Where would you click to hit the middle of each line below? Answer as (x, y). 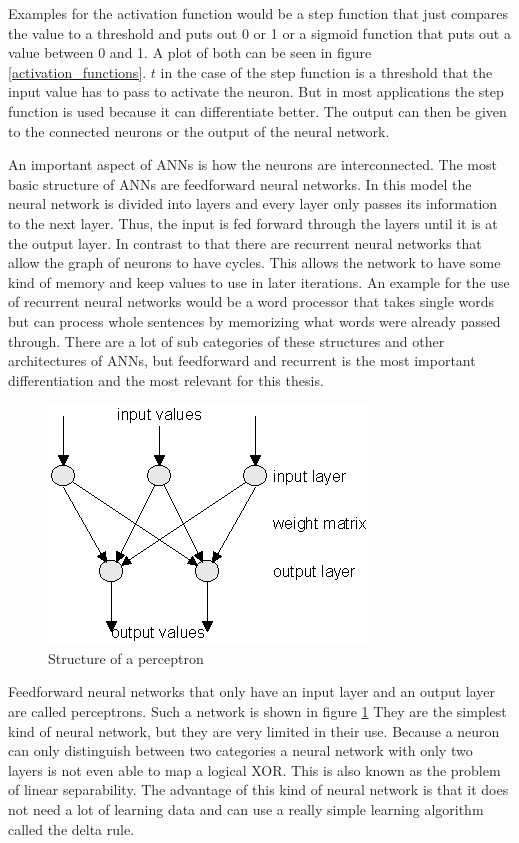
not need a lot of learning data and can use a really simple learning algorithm (246, 809)
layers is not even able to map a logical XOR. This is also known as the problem (254, 769)
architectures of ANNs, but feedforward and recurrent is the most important (242, 360)
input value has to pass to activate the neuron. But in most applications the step (256, 91)
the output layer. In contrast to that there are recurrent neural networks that (245, 242)
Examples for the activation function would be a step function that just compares (258, 13)
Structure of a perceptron (126, 657)
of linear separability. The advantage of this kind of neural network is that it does (258, 789)
